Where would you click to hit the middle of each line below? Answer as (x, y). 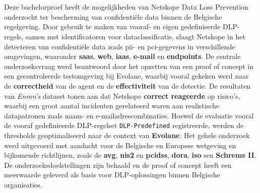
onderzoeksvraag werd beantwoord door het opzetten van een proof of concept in (129, 66)
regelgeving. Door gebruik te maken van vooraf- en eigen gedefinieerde (112, 26)
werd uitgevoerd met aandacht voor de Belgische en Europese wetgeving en (120, 145)
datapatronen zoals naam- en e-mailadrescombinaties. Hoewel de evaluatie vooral (129, 115)
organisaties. (23, 184)
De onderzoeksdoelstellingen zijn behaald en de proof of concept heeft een (118, 165)
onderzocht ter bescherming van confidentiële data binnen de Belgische (113, 16)
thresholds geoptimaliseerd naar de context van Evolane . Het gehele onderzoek (127, 135)
